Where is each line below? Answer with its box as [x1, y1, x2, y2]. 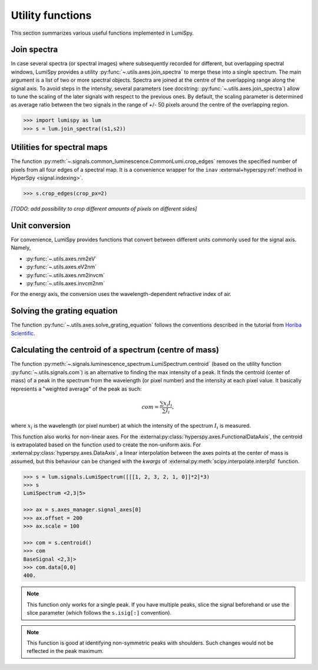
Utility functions [11, 9, 92, 22]
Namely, [11, 244, 31, 251]
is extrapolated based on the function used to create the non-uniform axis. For [11, 441, 201, 448]
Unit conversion [11, 221, 71, 231]
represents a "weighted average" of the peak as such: [11, 385, 143, 392]
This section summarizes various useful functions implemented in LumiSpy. [11, 29, 194, 36]
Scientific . [11, 329, 35, 336]
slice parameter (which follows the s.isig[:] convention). [26, 609, 172, 616]
